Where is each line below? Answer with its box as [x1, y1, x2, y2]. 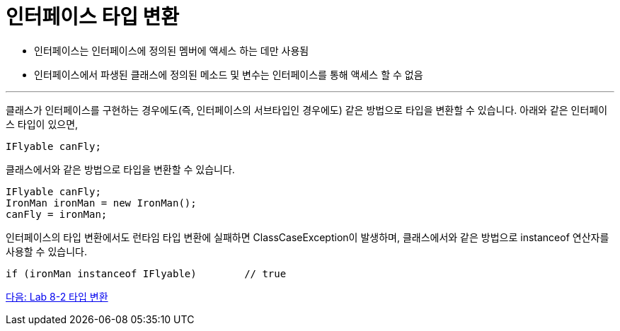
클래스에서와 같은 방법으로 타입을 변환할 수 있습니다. [6, 163, 235, 175]
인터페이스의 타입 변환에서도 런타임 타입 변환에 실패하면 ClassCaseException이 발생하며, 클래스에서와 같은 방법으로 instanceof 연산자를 [6, 231, 609, 243]
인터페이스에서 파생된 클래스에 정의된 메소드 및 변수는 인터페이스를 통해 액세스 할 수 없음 [34, 68, 423, 81]
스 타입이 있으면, [6, 117, 79, 130]
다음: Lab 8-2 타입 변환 [6, 290, 108, 303]
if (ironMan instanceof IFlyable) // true [6, 267, 287, 279]
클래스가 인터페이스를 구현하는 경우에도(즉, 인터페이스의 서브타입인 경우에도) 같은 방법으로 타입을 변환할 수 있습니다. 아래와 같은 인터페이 [6, 103, 608, 116]
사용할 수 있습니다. [6, 245, 87, 257]
